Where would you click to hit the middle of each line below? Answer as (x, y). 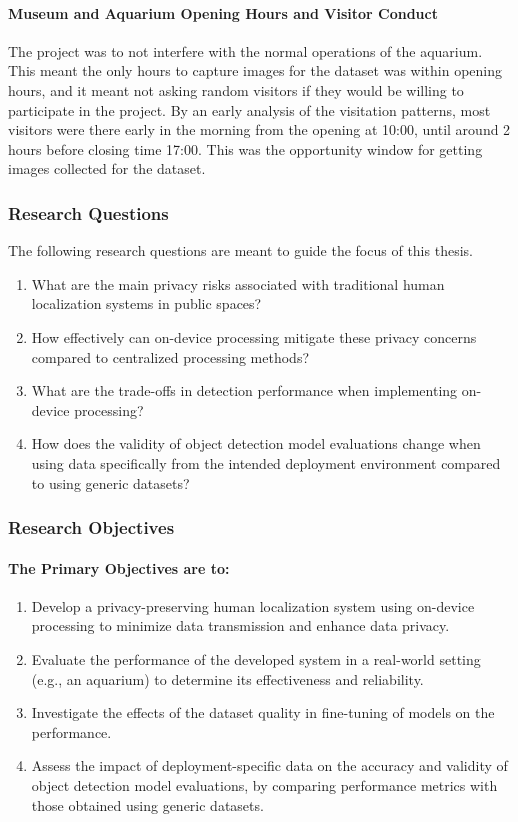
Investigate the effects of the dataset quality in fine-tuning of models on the (263, 712)
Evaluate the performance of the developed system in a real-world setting (256, 658)
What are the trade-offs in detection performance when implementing (244, 390)
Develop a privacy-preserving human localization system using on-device (253, 605)
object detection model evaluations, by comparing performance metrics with (264, 784)
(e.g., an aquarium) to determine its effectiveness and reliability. (227, 678)
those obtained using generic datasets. (147, 804)
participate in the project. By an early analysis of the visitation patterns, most (249, 109)
